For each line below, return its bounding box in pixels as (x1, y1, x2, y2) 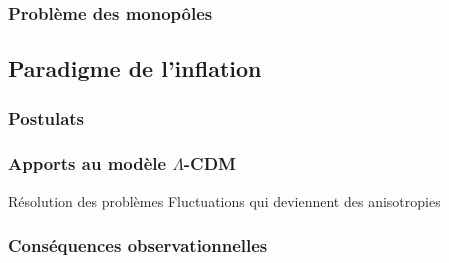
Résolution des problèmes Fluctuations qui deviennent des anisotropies (8, 190, 441, 211)
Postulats (8, 105, 85, 130)
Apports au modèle (8, 151, 167, 176)
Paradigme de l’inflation (8, 53, 262, 84)
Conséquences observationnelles (8, 233, 268, 258)
